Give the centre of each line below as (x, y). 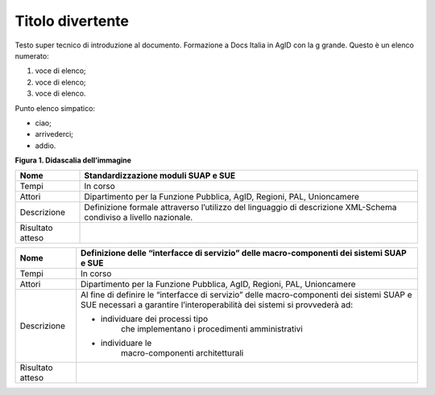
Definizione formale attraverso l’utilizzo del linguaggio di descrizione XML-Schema (240, 208)
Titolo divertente (72, 21)
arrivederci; (54, 134)
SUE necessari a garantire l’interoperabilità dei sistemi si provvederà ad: (217, 305)
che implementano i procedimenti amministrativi (212, 329)
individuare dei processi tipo (155, 319)
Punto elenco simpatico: (55, 108)
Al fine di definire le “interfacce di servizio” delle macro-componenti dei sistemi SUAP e (246, 295)
